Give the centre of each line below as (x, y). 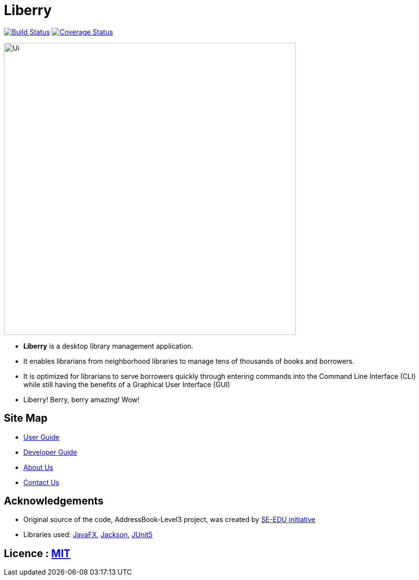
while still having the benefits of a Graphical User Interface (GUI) (127, 384)
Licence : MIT (37, 553)
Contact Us (41, 482)
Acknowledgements (54, 501)
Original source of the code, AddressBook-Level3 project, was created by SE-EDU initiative (169, 520)
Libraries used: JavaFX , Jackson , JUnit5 (88, 535)
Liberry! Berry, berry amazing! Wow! (82, 399)
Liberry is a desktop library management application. (109, 346)
